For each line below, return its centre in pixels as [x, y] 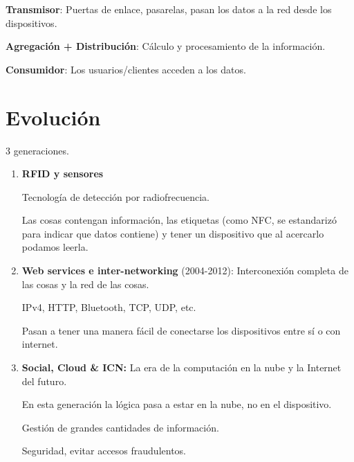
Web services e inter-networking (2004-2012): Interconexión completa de [185, 270]
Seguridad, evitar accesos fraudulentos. [104, 451]
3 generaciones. [37, 150]
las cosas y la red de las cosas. [85, 284]
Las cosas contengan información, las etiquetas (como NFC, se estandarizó [179, 220]
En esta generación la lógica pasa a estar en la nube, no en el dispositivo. [177, 404]
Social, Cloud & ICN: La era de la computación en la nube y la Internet [181, 367]
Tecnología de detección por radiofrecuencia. [115, 196]
